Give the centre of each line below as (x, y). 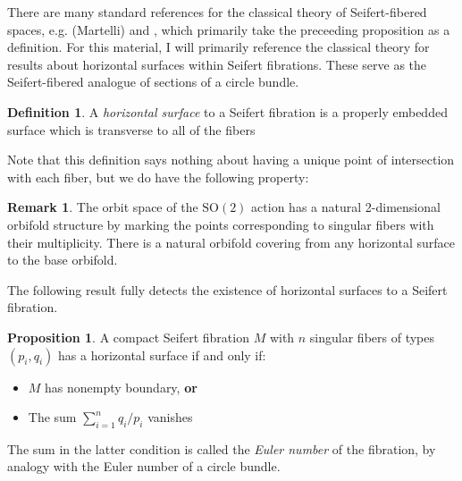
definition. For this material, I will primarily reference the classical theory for (218, 47)
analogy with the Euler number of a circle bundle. (144, 466)
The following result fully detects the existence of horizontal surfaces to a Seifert (227, 289)
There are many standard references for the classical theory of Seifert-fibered (217, 12)
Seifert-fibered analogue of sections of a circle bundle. (153, 82)
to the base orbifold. (63, 260)
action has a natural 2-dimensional (346, 207)
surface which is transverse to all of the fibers (131, 129)
